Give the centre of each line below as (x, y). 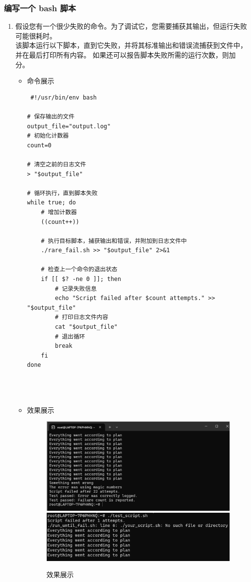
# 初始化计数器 (48, 136)
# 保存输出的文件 (51, 116)
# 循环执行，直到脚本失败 (62, 193)
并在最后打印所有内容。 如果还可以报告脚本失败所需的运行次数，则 (122, 55)
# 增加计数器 (59, 212)
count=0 (39, 145)
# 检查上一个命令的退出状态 (79, 270)
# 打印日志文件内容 (81, 317)
